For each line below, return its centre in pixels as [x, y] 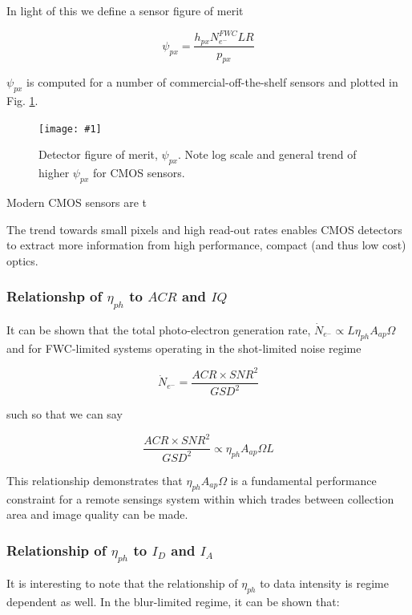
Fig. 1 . [22, 101]
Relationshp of [55, 296]
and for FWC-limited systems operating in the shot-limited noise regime [184, 348]
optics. [22, 260]
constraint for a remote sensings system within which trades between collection [200, 498]
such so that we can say [65, 414]
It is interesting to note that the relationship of [122, 583]
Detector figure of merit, [98, 154]
